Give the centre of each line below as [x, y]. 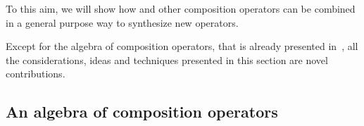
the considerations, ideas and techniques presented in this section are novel [167, 59]
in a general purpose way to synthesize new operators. [122, 22]
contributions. [36, 74]
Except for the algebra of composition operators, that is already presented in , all [182, 46]
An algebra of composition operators [142, 112]
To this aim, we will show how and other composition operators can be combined [181, 8]
